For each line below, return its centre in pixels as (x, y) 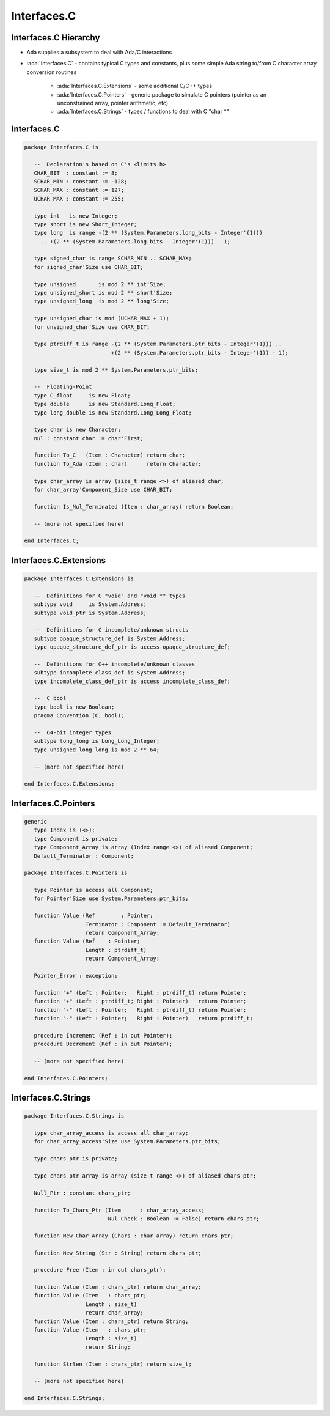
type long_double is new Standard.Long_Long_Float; (113, 412)
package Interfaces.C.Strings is (74, 1116)
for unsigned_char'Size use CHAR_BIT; (92, 327)
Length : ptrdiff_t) (116, 950)
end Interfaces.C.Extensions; (69, 784)
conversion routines (52, 72)
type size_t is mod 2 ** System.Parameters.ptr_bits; (116, 370)
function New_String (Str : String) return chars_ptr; (118, 1253)
